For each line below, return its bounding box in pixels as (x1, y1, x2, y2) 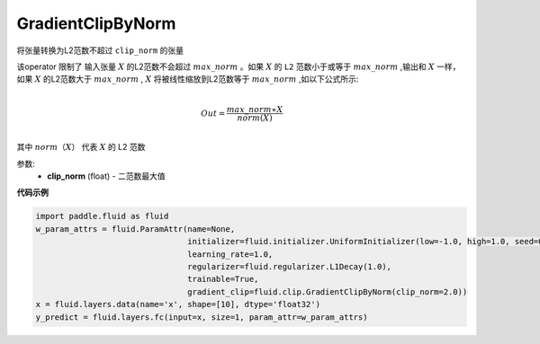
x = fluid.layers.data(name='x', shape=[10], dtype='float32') (35, 299, 321, 310)
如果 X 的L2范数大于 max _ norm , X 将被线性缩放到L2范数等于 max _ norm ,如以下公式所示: (16, 74, 359, 84)
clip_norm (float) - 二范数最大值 (47, 171, 166, 181)
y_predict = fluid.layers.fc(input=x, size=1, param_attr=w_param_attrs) (35, 312, 368, 322)
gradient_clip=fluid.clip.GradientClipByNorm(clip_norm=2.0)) (187, 287, 468, 296)
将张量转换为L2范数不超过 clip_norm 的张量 (16, 45, 184, 56)
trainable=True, (187, 274, 259, 285)
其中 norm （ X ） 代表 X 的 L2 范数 (16, 142, 146, 153)
